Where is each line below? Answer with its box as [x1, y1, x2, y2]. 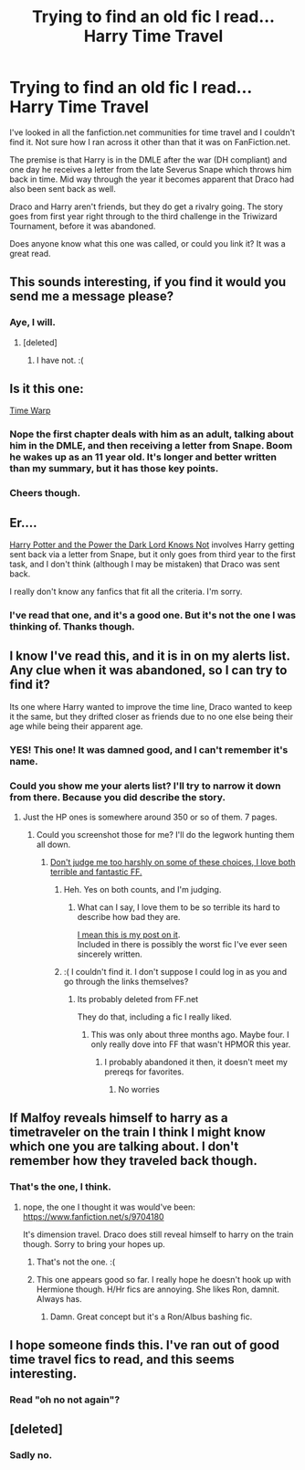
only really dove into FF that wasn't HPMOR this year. [90, 1039, 291, 1050]
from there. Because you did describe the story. [9, 790, 226, 803]
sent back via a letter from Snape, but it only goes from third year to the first [9, 549, 296, 560]
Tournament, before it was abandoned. [9, 220, 156, 231]
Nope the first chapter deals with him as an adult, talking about [9, 428, 294, 440]
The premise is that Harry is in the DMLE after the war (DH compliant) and [9, 153, 288, 165]
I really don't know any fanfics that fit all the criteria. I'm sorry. [9, 587, 243, 598]
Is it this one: [9, 381, 84, 397]
